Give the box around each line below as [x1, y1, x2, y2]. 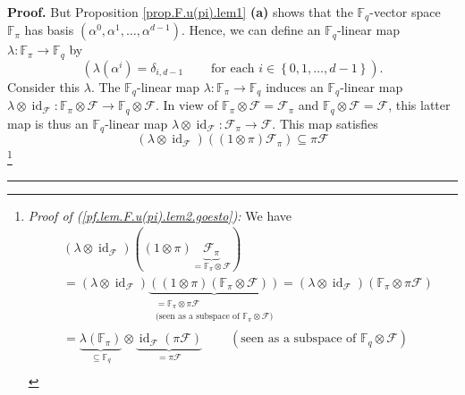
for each [211, 62, 255, 75]
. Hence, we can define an [181, 21, 321, 39]
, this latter [388, 96, 451, 114]
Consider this [7, 77, 80, 96]
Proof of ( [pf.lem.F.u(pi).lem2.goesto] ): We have [28, 206, 292, 224]
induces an [266, 77, 324, 96]
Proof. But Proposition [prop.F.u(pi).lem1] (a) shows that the [7, 3, 353, 21]
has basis [24, 21, 74, 39]
